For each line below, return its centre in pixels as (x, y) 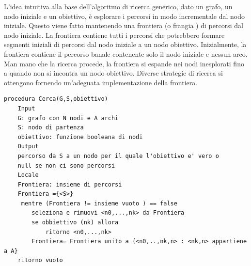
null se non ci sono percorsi (66, 165)
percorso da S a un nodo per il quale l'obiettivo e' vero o (118, 156)
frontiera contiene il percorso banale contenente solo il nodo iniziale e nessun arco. (126, 54)
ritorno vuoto (40, 260)
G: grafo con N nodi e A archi (68, 118)
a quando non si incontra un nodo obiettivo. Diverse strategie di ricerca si (113, 73)
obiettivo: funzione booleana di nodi (80, 137)
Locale (28, 175)
